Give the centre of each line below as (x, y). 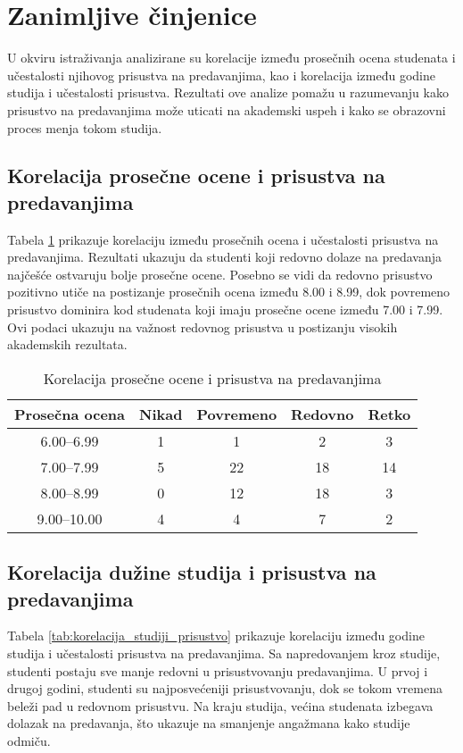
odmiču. (29, 740)
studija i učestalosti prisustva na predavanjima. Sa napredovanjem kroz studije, (224, 653)
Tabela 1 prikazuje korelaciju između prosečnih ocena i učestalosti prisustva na (223, 239)
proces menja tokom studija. (85, 127)
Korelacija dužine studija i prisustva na (192, 572)
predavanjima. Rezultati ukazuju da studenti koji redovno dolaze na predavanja (224, 257)
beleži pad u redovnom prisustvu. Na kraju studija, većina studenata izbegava (220, 705)
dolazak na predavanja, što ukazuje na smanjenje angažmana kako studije (209, 723)
